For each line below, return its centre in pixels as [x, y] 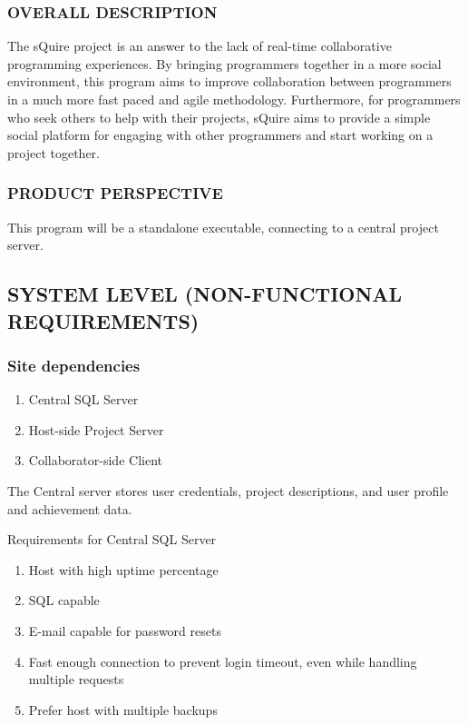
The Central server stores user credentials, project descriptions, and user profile [228, 490]
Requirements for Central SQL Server [112, 539]
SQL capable [64, 600]
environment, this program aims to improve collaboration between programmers [229, 81]
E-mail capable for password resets [125, 630]
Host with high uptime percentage [123, 569]
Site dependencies [74, 365]
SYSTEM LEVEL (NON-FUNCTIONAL [205, 294]
